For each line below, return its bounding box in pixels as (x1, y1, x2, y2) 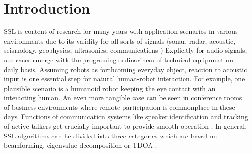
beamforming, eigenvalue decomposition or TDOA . (4, 140, 157, 150)
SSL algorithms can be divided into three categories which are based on (4, 130, 217, 140)
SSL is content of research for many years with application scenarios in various (4, 26, 238, 36)
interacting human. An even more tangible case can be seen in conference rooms (4, 92, 242, 103)
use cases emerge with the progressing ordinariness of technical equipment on (4, 54, 234, 64)
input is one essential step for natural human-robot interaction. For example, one (4, 74, 245, 84)
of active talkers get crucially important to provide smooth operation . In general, (4, 121, 247, 131)
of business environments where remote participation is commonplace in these (4, 102, 235, 112)
